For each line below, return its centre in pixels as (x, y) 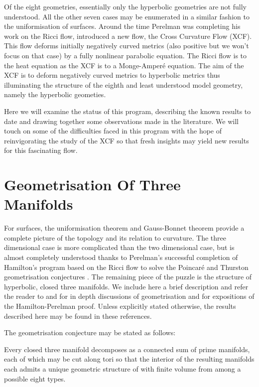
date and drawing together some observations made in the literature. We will (121, 121)
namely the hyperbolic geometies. (55, 94)
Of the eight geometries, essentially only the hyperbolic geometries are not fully (125, 6)
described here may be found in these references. (78, 316)
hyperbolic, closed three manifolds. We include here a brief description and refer (126, 286)
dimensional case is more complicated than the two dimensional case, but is (119, 247)
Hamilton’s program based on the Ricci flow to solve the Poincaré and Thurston (126, 267)
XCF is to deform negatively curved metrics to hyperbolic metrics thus (112, 75)
